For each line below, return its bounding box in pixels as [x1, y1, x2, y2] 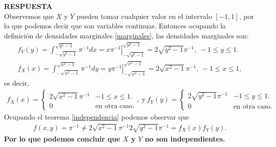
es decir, [4, 77, 29, 88]
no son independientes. [144, 133, 225, 144]
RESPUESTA [4, 1, 52, 11]
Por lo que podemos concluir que [4, 133, 120, 144]
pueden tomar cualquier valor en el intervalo [76, 10, 212, 21]
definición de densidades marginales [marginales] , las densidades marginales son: [4, 30, 249, 40]
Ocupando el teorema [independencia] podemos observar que [4, 112, 189, 122]
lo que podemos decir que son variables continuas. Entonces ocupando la [4, 20, 226, 31]
